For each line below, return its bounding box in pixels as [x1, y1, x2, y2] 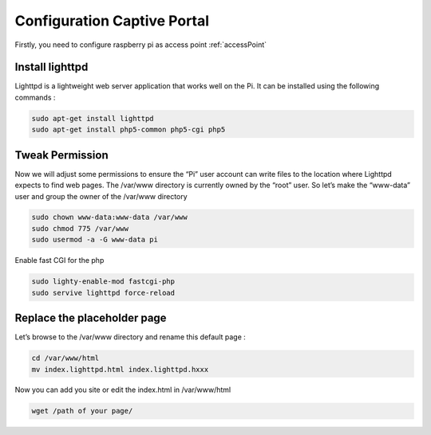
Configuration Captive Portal [14, 12, 210, 29]
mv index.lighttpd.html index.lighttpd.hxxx [31, 365, 209, 374]
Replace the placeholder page [14, 312, 167, 325]
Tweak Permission [14, 148, 109, 162]
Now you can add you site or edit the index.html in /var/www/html [14, 385, 231, 394]
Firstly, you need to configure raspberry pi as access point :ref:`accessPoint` [14, 40, 267, 49]
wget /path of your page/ [31, 406, 133, 416]
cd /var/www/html [31, 354, 100, 362]
